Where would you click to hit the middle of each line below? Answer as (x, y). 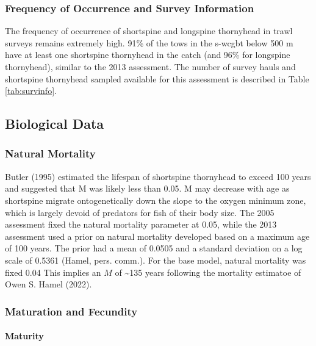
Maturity (24, 336)
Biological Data (55, 124)
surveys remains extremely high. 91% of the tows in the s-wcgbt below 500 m (149, 42)
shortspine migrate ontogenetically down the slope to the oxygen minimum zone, (156, 200)
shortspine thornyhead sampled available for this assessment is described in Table (157, 78)
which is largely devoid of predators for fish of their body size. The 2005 (140, 212)
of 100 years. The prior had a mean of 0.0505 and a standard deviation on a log (154, 248)
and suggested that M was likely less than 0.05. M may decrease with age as (147, 188)
